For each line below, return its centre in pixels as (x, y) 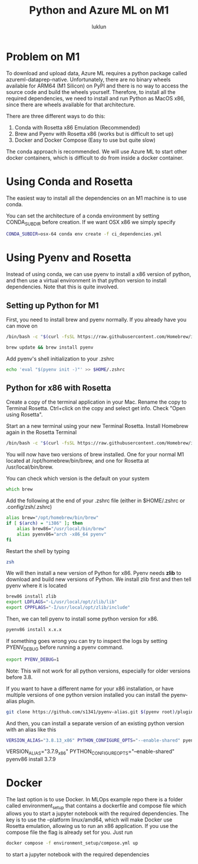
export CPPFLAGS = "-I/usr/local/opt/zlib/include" (68, 608)
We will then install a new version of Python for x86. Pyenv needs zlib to (94, 573)
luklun (99, 27)
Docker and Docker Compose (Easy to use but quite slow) (85, 140)
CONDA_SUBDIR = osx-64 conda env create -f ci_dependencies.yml (84, 234)
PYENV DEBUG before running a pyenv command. (65, 648)
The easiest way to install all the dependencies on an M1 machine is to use (96, 198)
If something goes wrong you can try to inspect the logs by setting (87, 641)
